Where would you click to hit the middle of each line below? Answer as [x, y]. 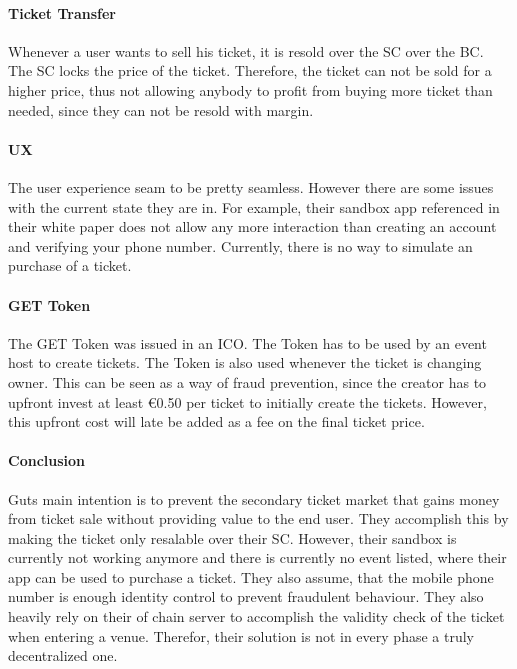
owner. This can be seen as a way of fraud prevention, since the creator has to [247, 381]
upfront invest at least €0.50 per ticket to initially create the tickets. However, [247, 401]
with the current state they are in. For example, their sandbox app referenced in [254, 206]
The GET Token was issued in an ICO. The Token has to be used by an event [247, 342]
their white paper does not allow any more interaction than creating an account [252, 226]
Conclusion [47, 460]
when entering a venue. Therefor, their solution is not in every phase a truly [241, 635]
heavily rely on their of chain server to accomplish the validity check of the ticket [256, 616]
